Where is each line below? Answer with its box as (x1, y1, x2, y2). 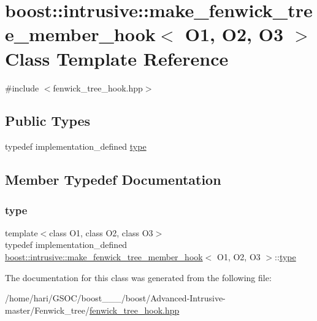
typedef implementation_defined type (5, 140, 147, 153)
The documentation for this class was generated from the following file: (5, 271, 272, 284)
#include (5, 81, 39, 94)
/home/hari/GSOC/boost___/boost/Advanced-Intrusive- (5, 292, 226, 304)
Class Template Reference (5, 45, 229, 71)
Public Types (5, 111, 91, 130)
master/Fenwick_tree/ (5, 303, 90, 316)
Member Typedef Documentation (5, 170, 221, 189)
